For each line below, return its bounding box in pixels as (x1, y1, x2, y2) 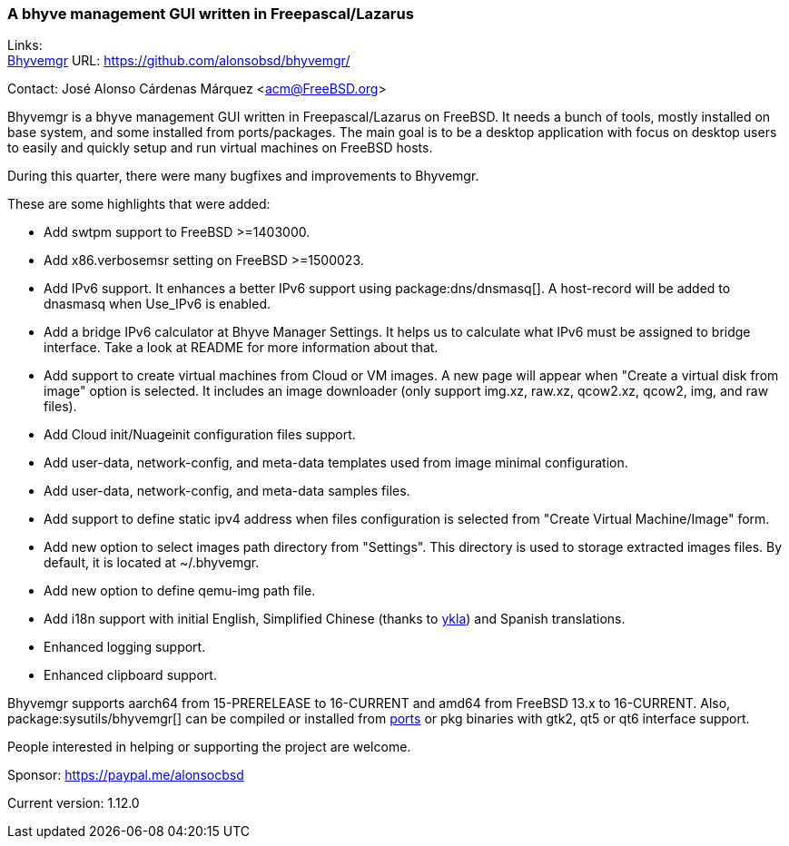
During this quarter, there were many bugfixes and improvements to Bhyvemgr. (7, 168, 479, 184)
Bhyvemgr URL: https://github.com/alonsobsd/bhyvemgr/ (7, 53, 350, 69)
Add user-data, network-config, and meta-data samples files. (44, 483, 410, 499)
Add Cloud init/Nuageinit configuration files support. (44, 427, 356, 443)
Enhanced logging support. (44, 639, 206, 655)
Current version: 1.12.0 (7, 795, 140, 812)
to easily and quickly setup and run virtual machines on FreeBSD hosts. (7, 140, 433, 156)
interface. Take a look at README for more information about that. (44, 339, 439, 356)
